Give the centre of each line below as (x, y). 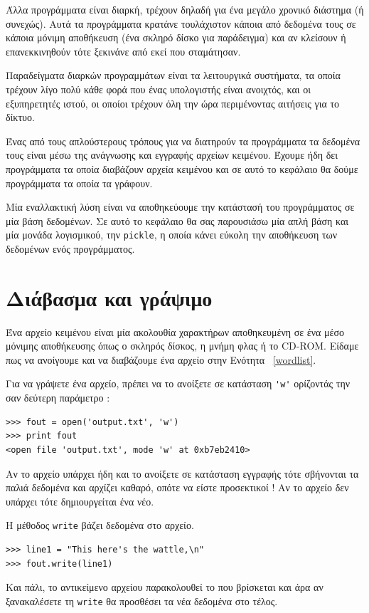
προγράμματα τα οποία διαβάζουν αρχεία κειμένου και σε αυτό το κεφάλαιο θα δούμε (182, 168)
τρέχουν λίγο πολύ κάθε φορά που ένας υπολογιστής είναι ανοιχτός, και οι (158, 89)
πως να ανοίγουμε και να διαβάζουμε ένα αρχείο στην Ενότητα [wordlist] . (161, 359)
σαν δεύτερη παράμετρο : (58, 398)
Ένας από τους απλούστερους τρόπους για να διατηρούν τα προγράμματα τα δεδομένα (183, 141)
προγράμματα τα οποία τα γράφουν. (79, 183)
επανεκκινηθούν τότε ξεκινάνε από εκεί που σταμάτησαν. (123, 51)
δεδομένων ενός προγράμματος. (70, 248)
